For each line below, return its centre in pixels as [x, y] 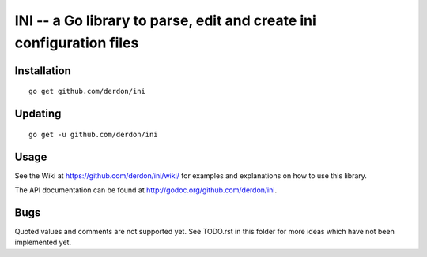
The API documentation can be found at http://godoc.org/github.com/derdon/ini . [145, 190]
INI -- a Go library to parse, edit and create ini [165, 20]
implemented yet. [43, 242]
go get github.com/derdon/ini [87, 91]
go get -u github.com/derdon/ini [93, 134]
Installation [43, 71]
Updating [38, 114]
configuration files [77, 43]
